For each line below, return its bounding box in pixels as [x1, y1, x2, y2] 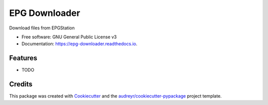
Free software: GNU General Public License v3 [21, 34, 117, 40]
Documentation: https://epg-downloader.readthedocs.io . [21, 41, 137, 47]
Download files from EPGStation [9, 25, 75, 31]
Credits [9, 80, 33, 89]
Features [9, 54, 37, 62]
